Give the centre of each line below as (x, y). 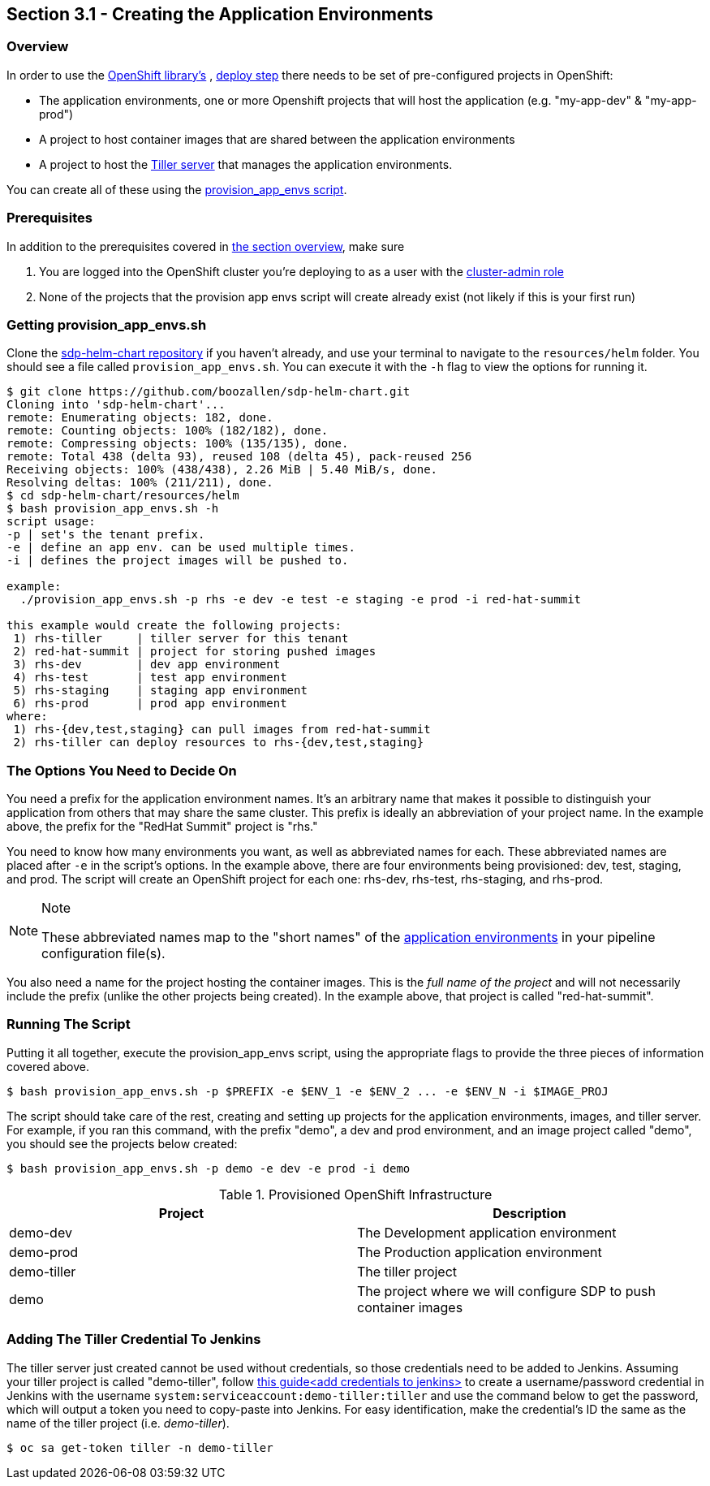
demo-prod (44, 1252)
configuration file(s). (103, 954)
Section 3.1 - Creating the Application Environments (220, 14)
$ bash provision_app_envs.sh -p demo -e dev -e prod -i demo (209, 1168)
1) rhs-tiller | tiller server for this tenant (181, 639)
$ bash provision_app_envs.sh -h (113, 509)
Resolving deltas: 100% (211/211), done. (140, 483)
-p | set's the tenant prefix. (106, 535)
